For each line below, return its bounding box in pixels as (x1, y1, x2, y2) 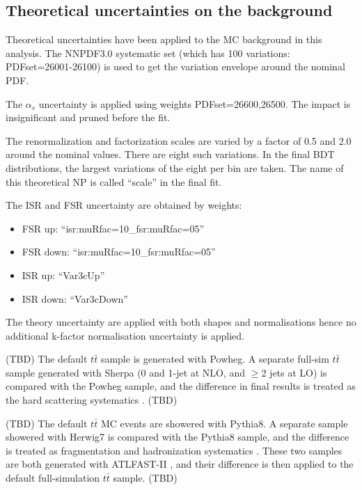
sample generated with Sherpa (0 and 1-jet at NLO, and (6, 365, 246, 379)
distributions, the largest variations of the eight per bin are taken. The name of (6, 160, 344, 175)
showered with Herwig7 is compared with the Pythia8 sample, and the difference (6, 429, 349, 444)
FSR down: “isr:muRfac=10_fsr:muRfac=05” (22, 244, 216, 259)
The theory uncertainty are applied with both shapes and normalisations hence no (6, 315, 356, 329)
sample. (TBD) (113, 471, 178, 485)
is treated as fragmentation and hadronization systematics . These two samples (6, 443, 343, 457)
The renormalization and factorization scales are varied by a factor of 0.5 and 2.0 (6, 133, 352, 148)
